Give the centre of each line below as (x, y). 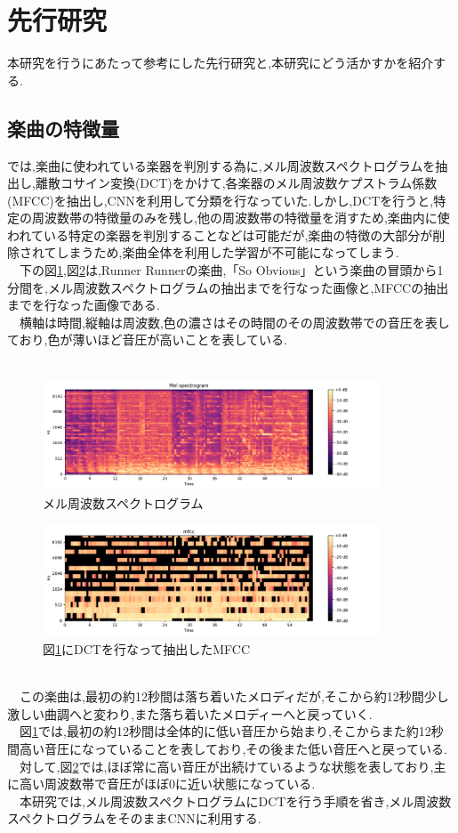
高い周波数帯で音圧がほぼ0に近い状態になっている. (167, 784)
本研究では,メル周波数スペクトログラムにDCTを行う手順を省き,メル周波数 (235, 801)
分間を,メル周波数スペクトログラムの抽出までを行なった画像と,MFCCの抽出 (228, 287)
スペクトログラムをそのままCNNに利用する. (134, 818)
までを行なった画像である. (84, 305)
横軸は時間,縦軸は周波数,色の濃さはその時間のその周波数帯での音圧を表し (234, 322)
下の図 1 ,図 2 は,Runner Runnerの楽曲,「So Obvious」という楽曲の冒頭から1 (231, 270)
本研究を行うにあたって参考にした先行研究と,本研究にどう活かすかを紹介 (221, 63)
